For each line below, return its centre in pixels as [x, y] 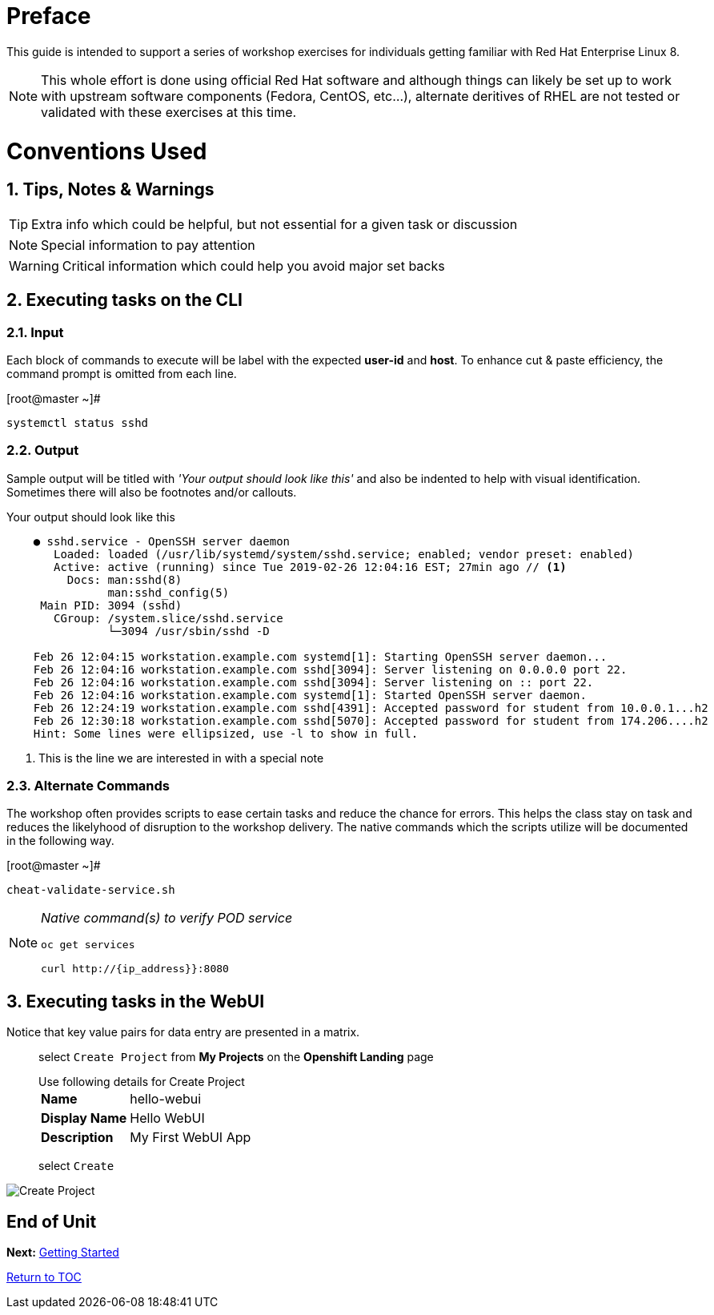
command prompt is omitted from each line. [122, 373]
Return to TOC [44, 1277]
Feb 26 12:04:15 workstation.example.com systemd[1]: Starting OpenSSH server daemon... [320, 656]
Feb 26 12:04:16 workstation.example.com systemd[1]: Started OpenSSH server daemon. [310, 695]
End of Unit [52, 1221]
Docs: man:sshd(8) [124, 579]
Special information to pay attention [148, 245]
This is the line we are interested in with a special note [181, 758]
